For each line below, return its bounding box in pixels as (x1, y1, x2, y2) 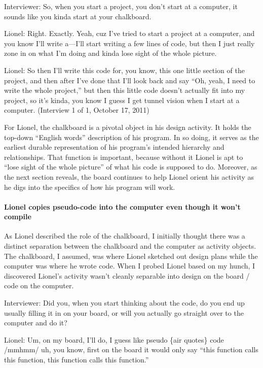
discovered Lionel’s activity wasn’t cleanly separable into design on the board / (4, 270, 250, 281)
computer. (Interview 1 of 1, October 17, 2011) (4, 105, 149, 115)
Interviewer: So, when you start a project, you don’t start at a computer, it (4, 1, 238, 11)
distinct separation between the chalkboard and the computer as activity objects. (4, 241, 256, 251)
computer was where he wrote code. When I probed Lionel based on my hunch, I (4, 260, 255, 271)
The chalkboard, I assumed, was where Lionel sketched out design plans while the (4, 250, 258, 261)
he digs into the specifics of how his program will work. (4, 181, 175, 192)
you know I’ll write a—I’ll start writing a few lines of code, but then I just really (4, 38, 255, 48)
